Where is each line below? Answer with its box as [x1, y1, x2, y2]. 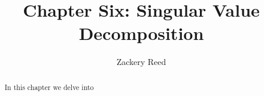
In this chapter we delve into [4, 82, 94, 92]
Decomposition [78, 21, 204, 45]
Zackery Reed [116, 55, 166, 68]
